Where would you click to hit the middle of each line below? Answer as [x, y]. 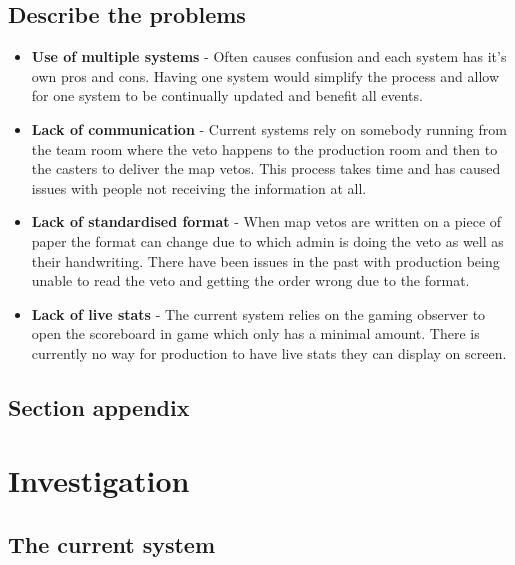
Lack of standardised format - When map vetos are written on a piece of [266, 221]
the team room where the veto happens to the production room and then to [264, 148]
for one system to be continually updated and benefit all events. [227, 95]
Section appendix [99, 406]
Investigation [99, 480]
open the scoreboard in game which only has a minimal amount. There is [255, 333]
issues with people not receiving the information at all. [199, 187]
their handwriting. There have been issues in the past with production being [265, 260]
